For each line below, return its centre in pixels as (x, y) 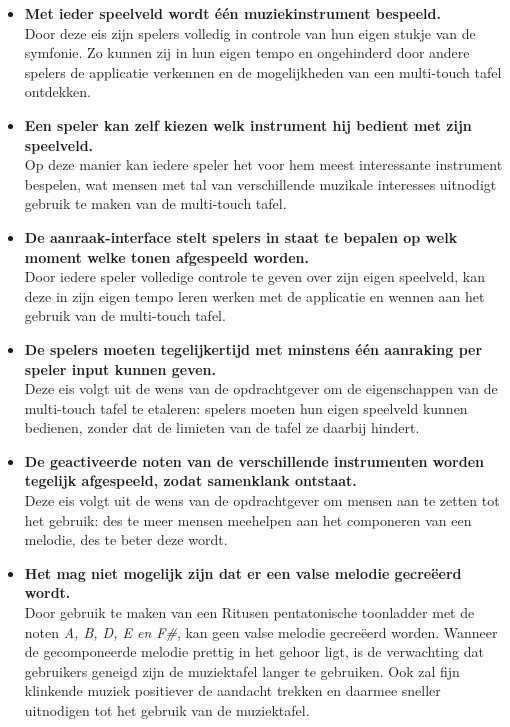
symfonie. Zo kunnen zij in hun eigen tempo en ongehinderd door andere (247, 52)
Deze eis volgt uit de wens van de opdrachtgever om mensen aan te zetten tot (262, 500)
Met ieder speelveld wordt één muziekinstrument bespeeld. (233, 13)
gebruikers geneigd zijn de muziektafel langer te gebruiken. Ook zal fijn (242, 670)
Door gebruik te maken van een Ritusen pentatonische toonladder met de (249, 612)
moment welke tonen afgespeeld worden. (166, 256)
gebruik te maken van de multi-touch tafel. (155, 203)
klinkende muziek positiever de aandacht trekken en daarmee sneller (232, 690)
